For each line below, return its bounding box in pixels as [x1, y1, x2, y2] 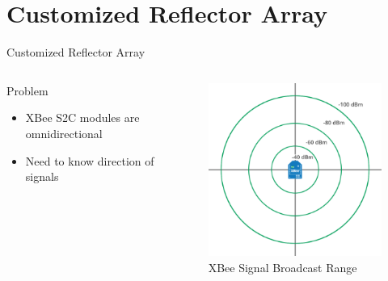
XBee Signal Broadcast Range [208, 258, 357, 275]
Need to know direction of [25, 152, 154, 169]
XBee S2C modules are [25, 109, 140, 126]
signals [25, 168, 59, 185]
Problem [6, 82, 48, 99]
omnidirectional [25, 124, 103, 141]
